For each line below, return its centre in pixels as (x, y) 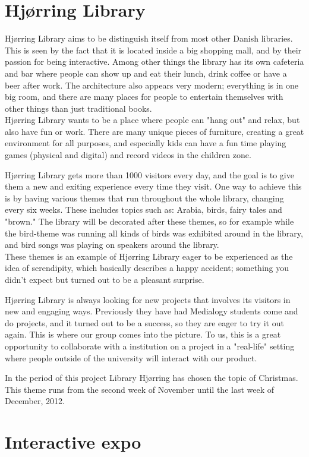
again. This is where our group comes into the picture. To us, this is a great (143, 334)
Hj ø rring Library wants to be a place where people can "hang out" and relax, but (152, 120)
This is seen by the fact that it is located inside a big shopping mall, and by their (153, 50)
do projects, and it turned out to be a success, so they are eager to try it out (144, 322)
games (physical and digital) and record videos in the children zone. (128, 155)
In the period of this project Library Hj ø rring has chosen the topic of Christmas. (152, 378)
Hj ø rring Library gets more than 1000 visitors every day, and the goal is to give (149, 174)
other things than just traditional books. (78, 108)
